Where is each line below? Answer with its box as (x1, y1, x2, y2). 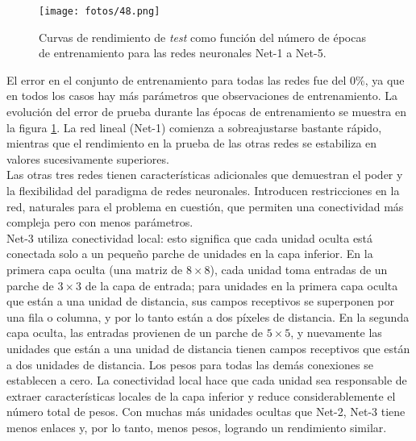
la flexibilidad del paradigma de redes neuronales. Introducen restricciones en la (6, 182, 400, 198)
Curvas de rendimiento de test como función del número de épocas (39, 28, 366, 45)
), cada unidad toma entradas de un (210, 260, 388, 277)
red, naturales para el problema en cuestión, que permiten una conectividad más (6, 198, 404, 214)
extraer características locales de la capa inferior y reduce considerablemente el (6, 387, 396, 404)
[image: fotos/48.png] (39, 6, 160, 17)
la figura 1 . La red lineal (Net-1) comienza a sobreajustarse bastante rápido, (6, 119, 382, 135)
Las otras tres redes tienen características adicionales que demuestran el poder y (6, 166, 403, 183)
